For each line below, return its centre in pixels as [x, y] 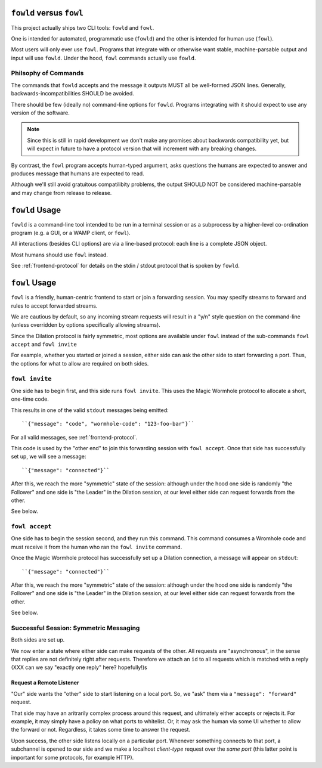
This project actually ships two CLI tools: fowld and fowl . [83, 27]
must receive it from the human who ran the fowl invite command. [97, 547]
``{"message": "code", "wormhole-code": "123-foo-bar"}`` [108, 424]
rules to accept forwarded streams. [54, 306]
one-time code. [30, 399]
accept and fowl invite [44, 344]
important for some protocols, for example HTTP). [72, 757]
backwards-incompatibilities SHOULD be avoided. [72, 94]
